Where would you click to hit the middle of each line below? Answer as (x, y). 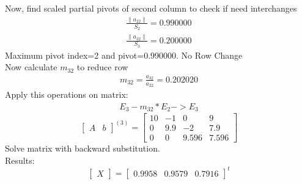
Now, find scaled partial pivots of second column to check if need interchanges (151, 8)
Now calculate (31, 67)
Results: (20, 160)
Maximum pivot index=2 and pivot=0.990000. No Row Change (124, 55)
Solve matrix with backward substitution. (83, 148)
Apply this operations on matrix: (67, 94)
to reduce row (102, 67)
